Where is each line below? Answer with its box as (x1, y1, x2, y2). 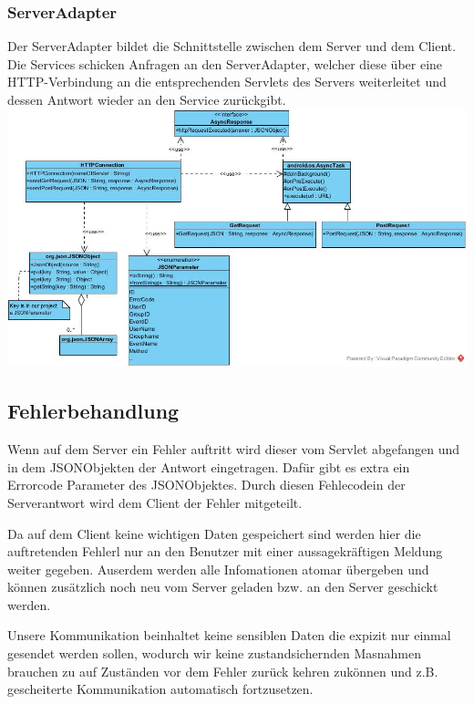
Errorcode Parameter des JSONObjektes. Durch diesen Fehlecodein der (7, 475, 406, 494)
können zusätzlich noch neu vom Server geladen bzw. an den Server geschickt (7, 577, 438, 596)
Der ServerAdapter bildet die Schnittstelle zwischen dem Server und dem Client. (7, 36, 457, 56)
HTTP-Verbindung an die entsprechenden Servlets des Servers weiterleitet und (7, 72, 447, 91)
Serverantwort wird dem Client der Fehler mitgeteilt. (7, 492, 303, 512)
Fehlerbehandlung (7, 397, 180, 425)
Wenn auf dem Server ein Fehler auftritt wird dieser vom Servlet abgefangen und (7, 440, 460, 459)
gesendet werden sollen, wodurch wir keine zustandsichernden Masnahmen (7, 644, 421, 663)
